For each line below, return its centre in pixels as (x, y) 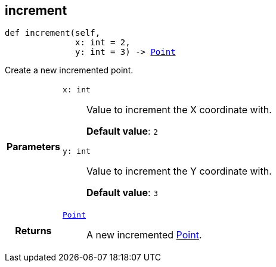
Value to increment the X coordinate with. (179, 110)
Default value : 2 (122, 131)
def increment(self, (53, 33)
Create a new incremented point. (69, 70)
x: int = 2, (103, 43)
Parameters (33, 147)
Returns (33, 230)
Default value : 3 (122, 193)
